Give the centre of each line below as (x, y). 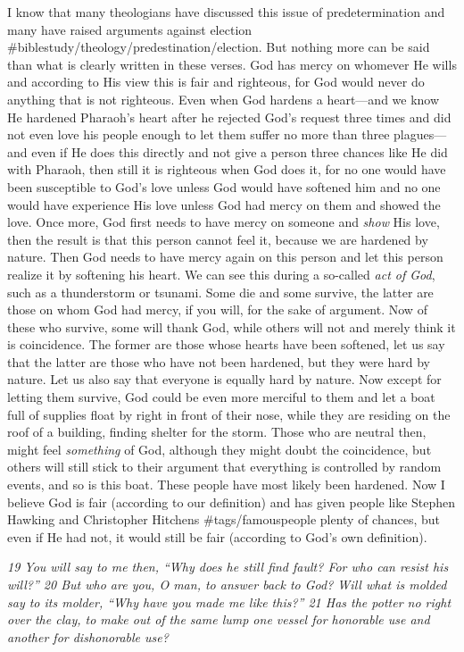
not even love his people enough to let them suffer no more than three (199, 134)
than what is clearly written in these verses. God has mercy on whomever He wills (232, 64)
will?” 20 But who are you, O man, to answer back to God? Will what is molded (227, 584)
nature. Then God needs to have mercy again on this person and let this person (225, 257)
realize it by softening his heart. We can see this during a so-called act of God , (221, 274)
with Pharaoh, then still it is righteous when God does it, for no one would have (227, 169)
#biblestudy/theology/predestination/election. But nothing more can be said (219, 47)
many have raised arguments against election (130, 29)
